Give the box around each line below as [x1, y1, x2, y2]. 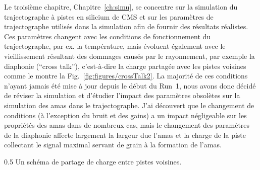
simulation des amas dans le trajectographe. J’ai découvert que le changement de [4, 100, 254, 110]
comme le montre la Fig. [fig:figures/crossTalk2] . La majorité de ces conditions [4, 70, 248, 81]
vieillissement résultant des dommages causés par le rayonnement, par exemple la [4, 50, 255, 61]
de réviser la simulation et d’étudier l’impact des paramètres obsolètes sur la [4, 90, 240, 101]
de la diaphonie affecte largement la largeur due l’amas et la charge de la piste [4, 129, 246, 140]
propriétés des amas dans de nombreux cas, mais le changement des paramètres [4, 120, 250, 130]
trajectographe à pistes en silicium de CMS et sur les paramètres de [4, 11, 214, 22]
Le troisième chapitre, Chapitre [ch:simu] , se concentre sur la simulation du [4, 2, 238, 12]
